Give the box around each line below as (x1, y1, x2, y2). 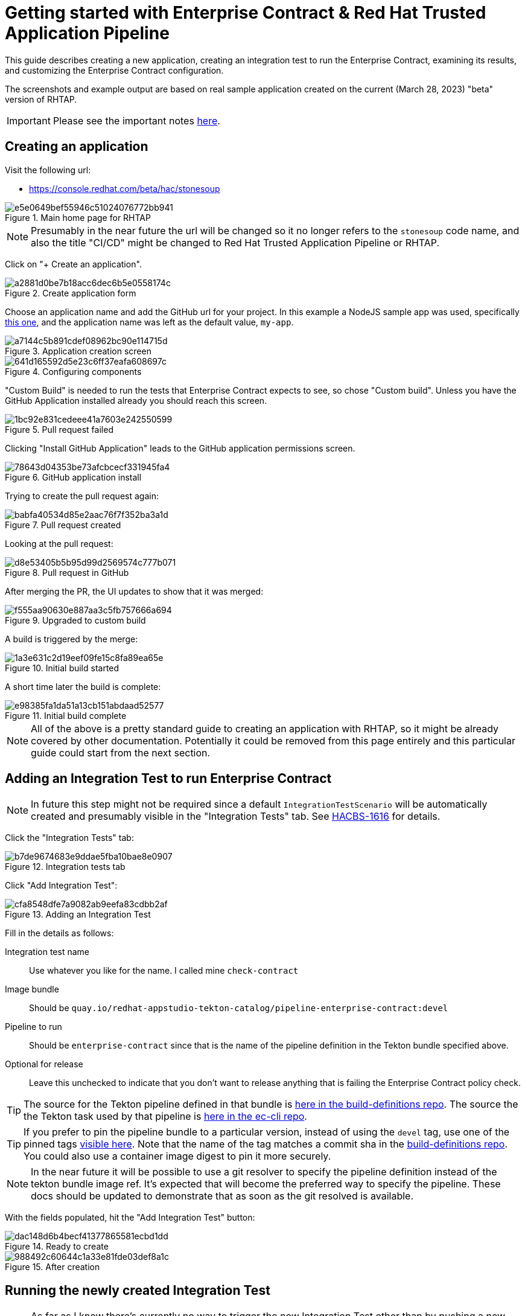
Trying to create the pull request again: (5, 490, 159, 501)
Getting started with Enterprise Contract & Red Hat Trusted (5, 2, 486, 23)
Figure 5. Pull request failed (5, 424, 113, 435)
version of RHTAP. (5, 94, 77, 104)
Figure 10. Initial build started (5, 662, 119, 673)
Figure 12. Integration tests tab (5, 861, 126, 872)
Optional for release (5, 1059, 83, 1070)
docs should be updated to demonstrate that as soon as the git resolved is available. (31, 1190, 413, 1203)
